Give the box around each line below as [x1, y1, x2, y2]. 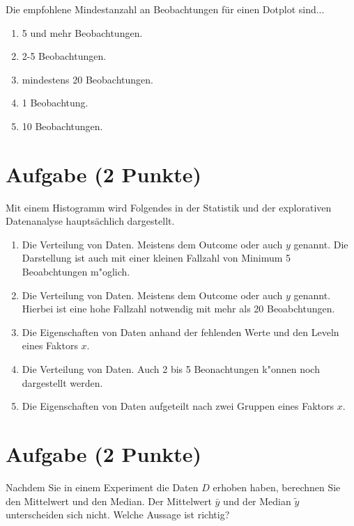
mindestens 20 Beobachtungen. [22, 72, 153, 86]
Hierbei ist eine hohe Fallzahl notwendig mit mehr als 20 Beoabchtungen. [22, 301, 335, 316]
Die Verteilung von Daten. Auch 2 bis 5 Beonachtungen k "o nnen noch [22, 362, 320, 376]
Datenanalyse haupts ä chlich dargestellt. [6, 214, 175, 228]
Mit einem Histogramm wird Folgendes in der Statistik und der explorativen [6, 200, 332, 214]
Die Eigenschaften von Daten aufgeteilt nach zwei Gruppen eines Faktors [22, 399, 334, 413]
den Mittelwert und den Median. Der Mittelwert [6, 493, 212, 508]
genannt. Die [293, 237, 348, 251]
